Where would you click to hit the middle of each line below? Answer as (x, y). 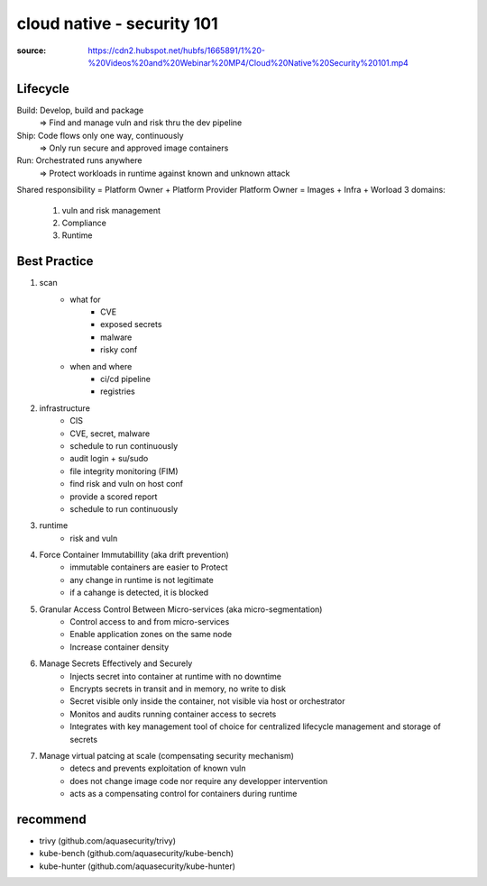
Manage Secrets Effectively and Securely (116, 663)
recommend (51, 819)
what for (85, 299)
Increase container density (119, 647)
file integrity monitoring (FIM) (124, 471)
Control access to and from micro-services (150, 622)
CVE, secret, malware (110, 434)
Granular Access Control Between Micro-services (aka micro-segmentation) (181, 609)
